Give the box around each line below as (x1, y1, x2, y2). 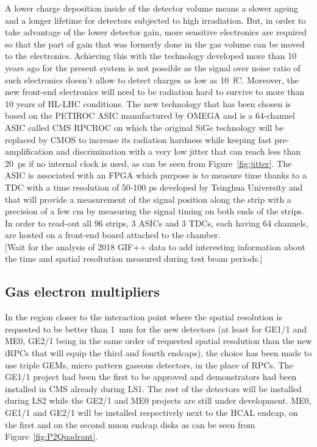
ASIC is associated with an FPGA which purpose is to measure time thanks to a (5, 169, 307, 181)
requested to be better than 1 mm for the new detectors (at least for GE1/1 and (5, 322, 307, 335)
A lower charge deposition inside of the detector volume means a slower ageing (5, 2, 299, 14)
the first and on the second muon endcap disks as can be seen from (5, 418, 255, 431)
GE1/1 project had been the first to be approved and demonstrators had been (5, 370, 297, 383)
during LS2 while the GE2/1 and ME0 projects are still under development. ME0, (5, 394, 312, 407)
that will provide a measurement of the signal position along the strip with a (5, 192, 291, 205)
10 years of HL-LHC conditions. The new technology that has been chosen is (5, 97, 291, 110)
